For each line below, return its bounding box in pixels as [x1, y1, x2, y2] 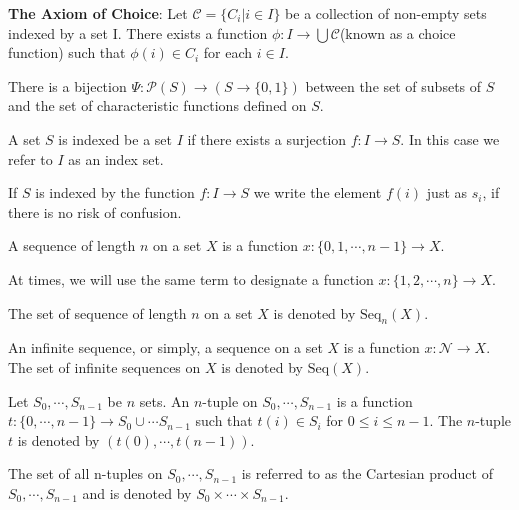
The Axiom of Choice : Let [8, 3, 188, 23]
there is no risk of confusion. [8, 201, 182, 222]
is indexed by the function [35, 182, 195, 203]
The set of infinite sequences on [8, 356, 201, 377]
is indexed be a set [58, 128, 172, 149]
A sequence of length [8, 235, 136, 256]
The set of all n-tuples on [8, 463, 163, 484]
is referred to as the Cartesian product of [241, 463, 493, 484]
